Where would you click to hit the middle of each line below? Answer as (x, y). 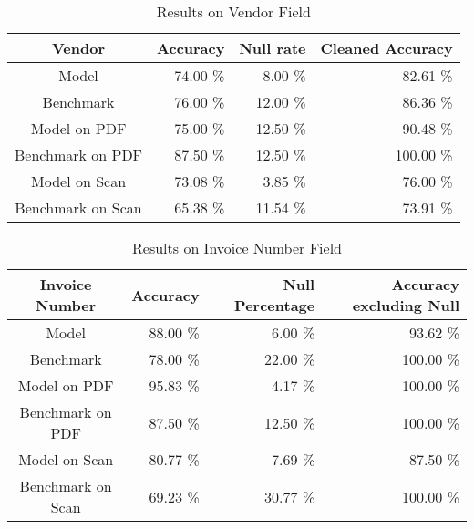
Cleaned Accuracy (386, 48)
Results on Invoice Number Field (237, 248)
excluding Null (406, 305)
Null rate (273, 48)
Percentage (275, 305)
